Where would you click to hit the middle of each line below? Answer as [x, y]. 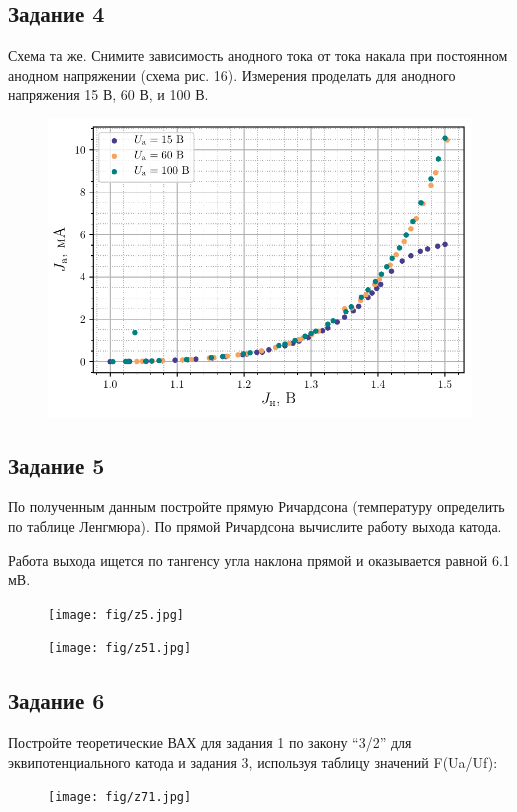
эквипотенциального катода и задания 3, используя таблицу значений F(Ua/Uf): [253, 761]
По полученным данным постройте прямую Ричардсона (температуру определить [256, 506]
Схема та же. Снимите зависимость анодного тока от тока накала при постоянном [258, 55]
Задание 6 [56, 700]
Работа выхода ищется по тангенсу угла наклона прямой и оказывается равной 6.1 [259, 559]
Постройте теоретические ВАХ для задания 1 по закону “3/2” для [210, 742]
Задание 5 [56, 464]
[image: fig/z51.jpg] [120, 648]
